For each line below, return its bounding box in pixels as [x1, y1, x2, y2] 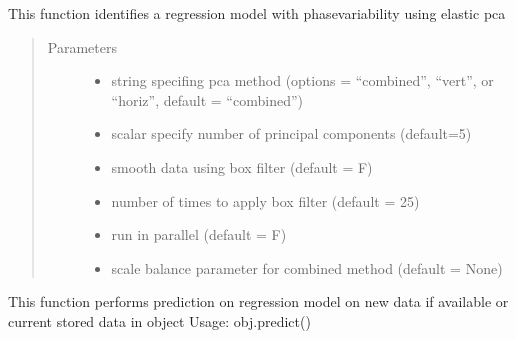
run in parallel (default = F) [111, 224, 287, 245]
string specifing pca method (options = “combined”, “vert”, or [111, 70, 494, 91]
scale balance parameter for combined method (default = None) [111, 257, 503, 278]
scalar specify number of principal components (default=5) [111, 123, 472, 144]
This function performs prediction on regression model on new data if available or [8, 291, 509, 312]
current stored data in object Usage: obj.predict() [8, 310, 311, 331]
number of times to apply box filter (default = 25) [111, 190, 420, 211]
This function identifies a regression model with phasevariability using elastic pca [8, 3, 506, 23]
